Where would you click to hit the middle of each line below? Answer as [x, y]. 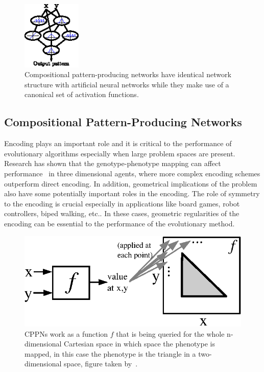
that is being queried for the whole [170, 333]
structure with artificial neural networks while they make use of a [127, 84]
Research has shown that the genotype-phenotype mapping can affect [113, 163]
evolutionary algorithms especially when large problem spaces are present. [120, 153]
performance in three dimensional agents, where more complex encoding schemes [132, 173]
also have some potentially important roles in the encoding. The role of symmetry [132, 193]
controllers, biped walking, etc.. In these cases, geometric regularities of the [122, 213]
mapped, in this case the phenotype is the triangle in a [110, 353]
